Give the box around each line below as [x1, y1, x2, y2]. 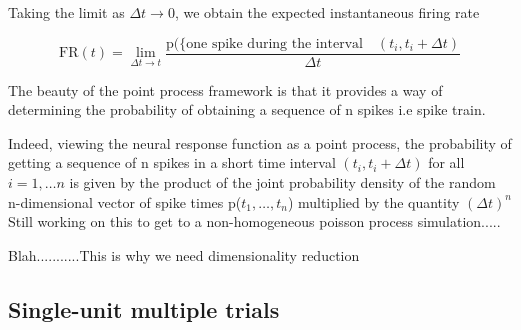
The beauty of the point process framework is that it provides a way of [8, 79, 443, 100]
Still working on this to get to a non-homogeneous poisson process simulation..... [8, 211, 501, 232]
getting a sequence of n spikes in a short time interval [8, 152, 336, 173]
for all [428, 152, 465, 173]
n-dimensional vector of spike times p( [8, 191, 242, 212]
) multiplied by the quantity [287, 191, 460, 212]
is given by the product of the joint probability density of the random [69, 172, 496, 193]
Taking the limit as [8, 2, 125, 22]
